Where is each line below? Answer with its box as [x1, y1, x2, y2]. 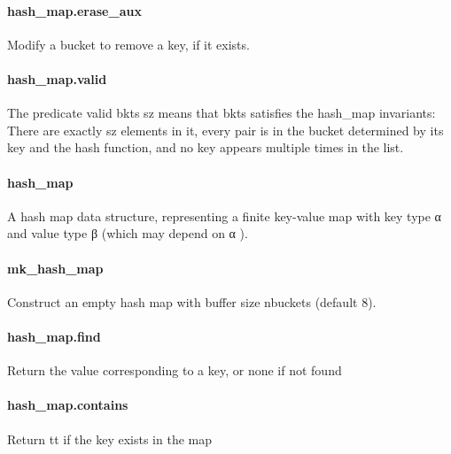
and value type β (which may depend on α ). [7, 224, 248, 242]
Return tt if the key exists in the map [7, 429, 212, 448]
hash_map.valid [7, 69, 107, 88]
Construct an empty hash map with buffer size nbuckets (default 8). [7, 292, 377, 311]
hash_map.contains [7, 396, 128, 414]
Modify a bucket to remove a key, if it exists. [7, 35, 250, 53]
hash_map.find [7, 327, 101, 345]
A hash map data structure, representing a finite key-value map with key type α [7, 206, 441, 225]
